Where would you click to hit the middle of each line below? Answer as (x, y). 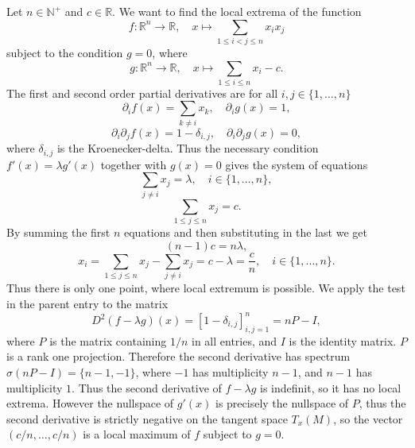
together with (134, 164)
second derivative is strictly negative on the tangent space (147, 418)
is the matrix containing (108, 340)
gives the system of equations (297, 164)
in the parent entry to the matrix (87, 303)
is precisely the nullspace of (282, 403)
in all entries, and (235, 340)
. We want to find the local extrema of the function (237, 11)
